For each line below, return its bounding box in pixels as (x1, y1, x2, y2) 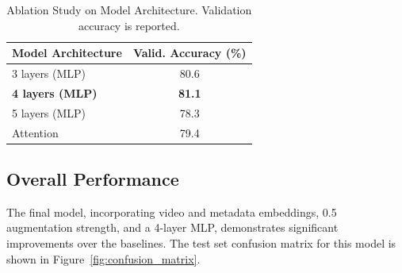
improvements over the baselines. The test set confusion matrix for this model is (6, 235, 396, 252)
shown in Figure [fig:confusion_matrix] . (6, 250, 201, 267)
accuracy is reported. (78, 17, 180, 33)
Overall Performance (6, 167, 179, 191)
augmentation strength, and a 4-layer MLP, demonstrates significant (6, 219, 339, 236)
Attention (12, 124, 59, 140)
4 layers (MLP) (12, 84, 98, 101)
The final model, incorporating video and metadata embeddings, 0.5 (6, 203, 337, 220)
